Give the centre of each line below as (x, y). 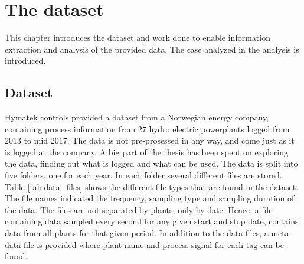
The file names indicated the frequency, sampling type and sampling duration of (150, 198)
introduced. (25, 61)
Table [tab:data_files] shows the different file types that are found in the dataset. (152, 186)
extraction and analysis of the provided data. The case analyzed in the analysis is (152, 49)
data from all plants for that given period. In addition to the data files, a (137, 233)
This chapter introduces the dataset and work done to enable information (138, 38)
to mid (36, 140)
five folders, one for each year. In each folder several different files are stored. (143, 175)
